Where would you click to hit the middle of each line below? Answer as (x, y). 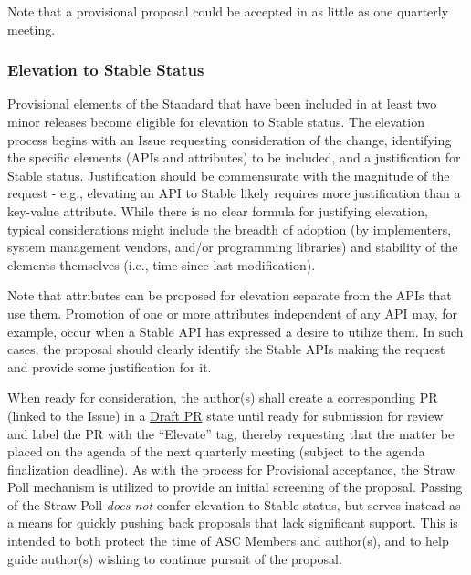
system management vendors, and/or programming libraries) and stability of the (233, 247)
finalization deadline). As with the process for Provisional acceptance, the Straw (231, 469)
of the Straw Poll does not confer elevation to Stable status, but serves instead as (234, 504)
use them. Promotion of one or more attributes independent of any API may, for (233, 313)
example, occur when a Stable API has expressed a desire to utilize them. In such (235, 331)
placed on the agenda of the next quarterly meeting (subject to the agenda (216, 451)
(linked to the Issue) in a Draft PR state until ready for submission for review (225, 415)
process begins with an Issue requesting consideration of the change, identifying (230, 139)
